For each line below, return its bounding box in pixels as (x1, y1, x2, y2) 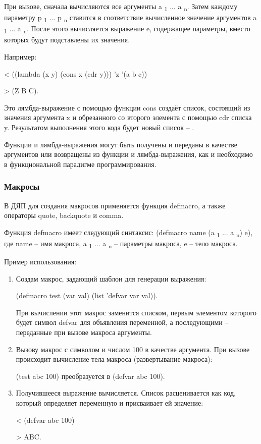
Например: (4, 51, 37, 62)
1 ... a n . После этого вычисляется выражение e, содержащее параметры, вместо (4, 23, 250, 35)
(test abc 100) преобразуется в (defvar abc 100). (16, 370, 165, 381)
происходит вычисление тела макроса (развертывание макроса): (16, 354, 213, 364)
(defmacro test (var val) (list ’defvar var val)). (16, 290, 158, 301)
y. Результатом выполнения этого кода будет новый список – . (4, 122, 194, 132)
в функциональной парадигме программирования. (4, 158, 156, 169)
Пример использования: (4, 256, 77, 266)
